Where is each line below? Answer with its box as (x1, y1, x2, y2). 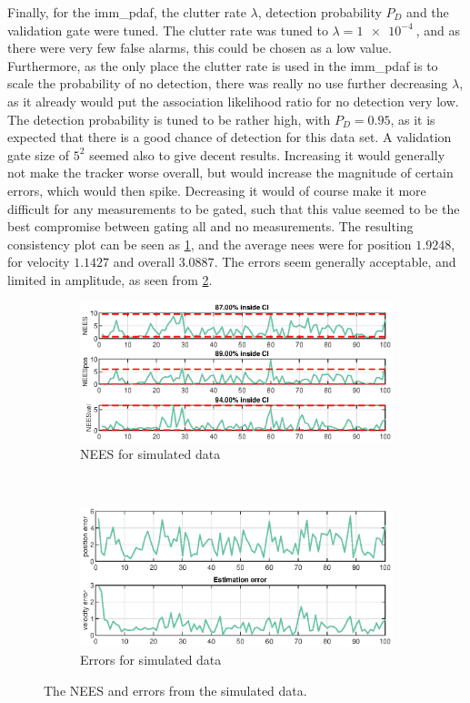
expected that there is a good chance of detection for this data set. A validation (7, 127, 452, 147)
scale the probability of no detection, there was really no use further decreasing (7, 74, 448, 93)
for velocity (7, 252, 70, 271)
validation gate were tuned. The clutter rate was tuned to (7, 20, 328, 39)
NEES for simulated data (80, 444, 221, 464)
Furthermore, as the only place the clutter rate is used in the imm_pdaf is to (7, 56, 438, 75)
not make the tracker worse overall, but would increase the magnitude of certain (7, 163, 454, 182)
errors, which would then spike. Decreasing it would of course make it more (7, 180, 426, 199)
